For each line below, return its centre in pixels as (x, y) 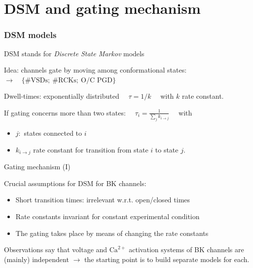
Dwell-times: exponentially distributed (62, 96)
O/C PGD (97, 80)
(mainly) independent (36, 259)
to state (167, 149)
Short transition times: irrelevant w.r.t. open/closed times (103, 200)
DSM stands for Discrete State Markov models (74, 53)
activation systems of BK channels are (186, 249)
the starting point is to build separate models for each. (167, 259)
